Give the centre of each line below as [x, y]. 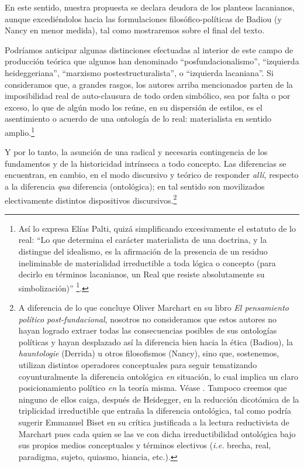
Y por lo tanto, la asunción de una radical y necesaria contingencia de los [136, 152]
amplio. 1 [20, 131]
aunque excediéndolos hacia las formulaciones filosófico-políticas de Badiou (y [143, 18]
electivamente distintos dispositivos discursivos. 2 [91, 199]
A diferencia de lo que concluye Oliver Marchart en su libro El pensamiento [153, 308]
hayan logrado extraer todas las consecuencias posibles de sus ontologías [148, 330]
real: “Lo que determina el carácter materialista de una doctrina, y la [143, 240]
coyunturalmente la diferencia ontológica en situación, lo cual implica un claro [158, 376]
